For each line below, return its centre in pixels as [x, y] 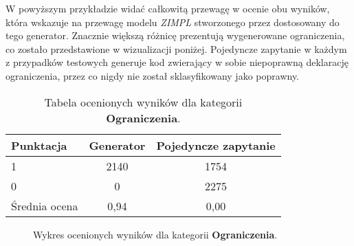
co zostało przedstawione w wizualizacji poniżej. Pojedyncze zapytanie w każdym [176, 48]
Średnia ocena [45, 205]
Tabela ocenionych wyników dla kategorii [143, 102]
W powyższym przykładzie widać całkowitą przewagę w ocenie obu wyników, [168, 8]
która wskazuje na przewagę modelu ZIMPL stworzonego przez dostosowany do [173, 22]
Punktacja [39, 145]
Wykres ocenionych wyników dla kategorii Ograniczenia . [155, 234]
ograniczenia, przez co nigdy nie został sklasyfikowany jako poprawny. [152, 75]
